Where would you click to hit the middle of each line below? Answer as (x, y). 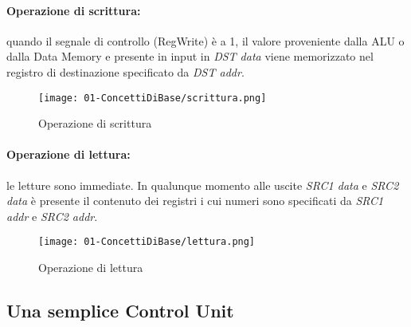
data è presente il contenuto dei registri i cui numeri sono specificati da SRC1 (195, 201)
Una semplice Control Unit (120, 311)
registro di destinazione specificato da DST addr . (125, 71)
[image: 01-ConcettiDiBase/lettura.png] (147, 242)
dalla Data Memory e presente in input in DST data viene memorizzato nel (190, 56)
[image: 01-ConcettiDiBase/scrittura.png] (153, 98)
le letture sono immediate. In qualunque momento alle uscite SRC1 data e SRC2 (203, 185)
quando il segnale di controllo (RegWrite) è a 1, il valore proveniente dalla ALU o (205, 40)
